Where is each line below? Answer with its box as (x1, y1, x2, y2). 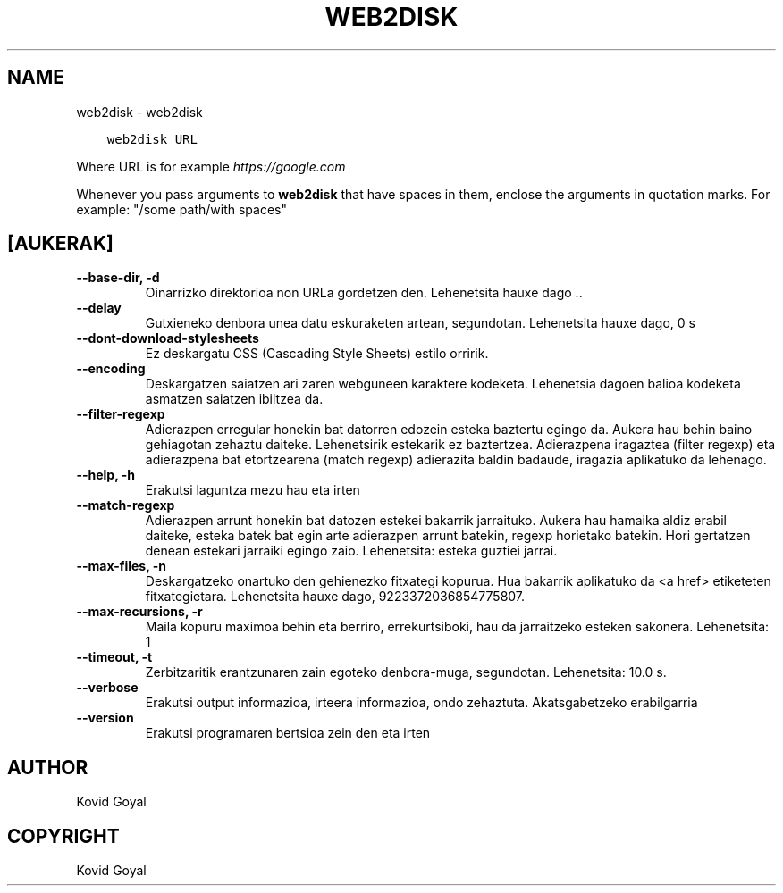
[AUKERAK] (7, 232, 114, 255)
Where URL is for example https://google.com (76, 158, 346, 174)
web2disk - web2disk (76, 104, 203, 120)
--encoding (76, 361, 146, 377)
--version (76, 710, 134, 726)
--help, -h (76, 467, 135, 483)
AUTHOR (7, 755, 88, 779)
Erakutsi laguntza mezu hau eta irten (145, 482, 360, 498)
